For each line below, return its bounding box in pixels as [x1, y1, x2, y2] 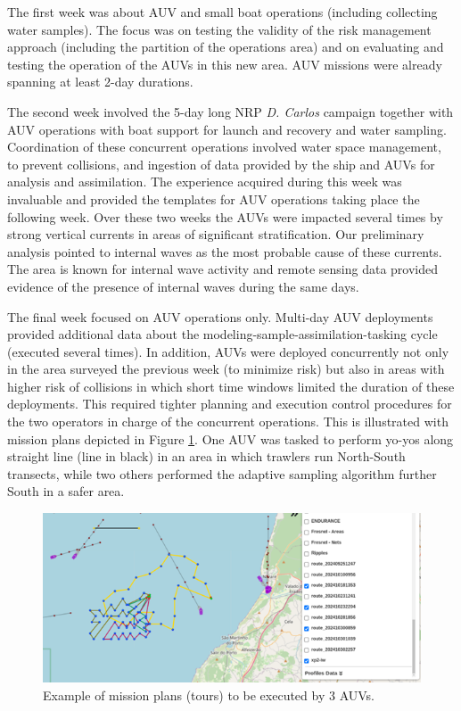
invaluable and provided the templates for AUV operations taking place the [7, 189, 420, 208]
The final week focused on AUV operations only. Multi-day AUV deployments [7, 307, 433, 326]
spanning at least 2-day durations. [7, 72, 193, 91]
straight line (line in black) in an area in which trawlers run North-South [7, 447, 406, 466]
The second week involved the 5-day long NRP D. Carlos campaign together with [7, 102, 454, 120]
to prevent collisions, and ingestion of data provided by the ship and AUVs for [7, 154, 435, 173]
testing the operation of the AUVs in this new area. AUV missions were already [7, 54, 442, 73]
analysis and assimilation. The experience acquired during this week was [7, 172, 402, 191]
